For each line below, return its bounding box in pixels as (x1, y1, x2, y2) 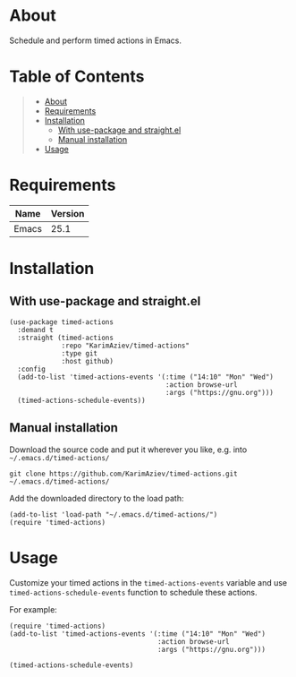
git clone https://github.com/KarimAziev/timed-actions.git (9, 469, 239, 478)
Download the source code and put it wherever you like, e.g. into (9, 444, 248, 455)
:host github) (61, 356, 114, 365)
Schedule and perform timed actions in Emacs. (9, 35, 182, 46)
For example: (9, 604, 58, 614)
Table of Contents (9, 66, 145, 87)
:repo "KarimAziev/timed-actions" (61, 341, 190, 350)
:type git (61, 348, 98, 358)
